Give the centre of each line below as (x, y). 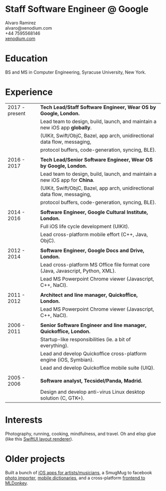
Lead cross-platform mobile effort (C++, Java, (94, 234)
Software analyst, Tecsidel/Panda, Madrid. (91, 380)
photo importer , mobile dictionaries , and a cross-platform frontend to (75, 478)
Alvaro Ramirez (21, 23)
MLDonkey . (17, 483)
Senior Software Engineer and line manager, (93, 325)
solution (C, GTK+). (62, 398)
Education (26, 59)
